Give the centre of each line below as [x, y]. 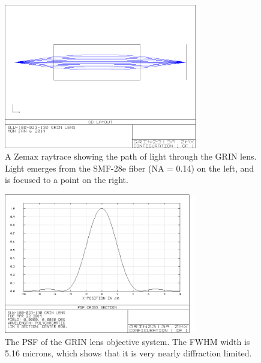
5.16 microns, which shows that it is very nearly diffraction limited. [128, 353]
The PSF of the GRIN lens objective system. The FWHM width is [127, 341]
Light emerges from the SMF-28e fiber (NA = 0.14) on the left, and [130, 168]
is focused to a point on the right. [67, 180]
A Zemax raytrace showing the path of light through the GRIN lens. [131, 156]
